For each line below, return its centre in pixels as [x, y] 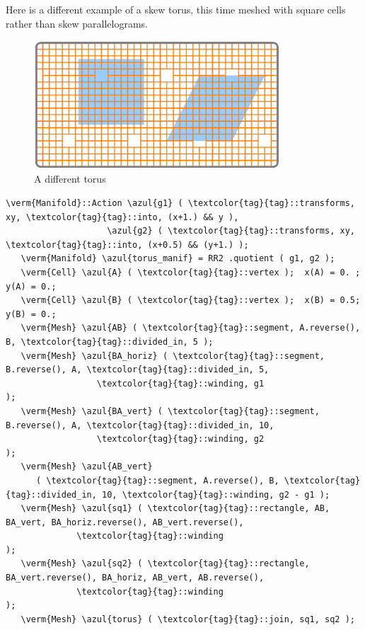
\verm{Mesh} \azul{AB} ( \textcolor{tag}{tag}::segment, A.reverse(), [191, 328]
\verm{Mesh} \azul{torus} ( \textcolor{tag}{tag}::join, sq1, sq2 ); [188, 619]
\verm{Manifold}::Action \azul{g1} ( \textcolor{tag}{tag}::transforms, [180, 204]
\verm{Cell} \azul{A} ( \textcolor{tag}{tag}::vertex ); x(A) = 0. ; [191, 273]
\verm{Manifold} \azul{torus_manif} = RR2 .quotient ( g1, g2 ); [178, 259]
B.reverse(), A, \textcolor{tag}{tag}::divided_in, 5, [138, 370]
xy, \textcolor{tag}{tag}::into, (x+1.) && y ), [122, 217]
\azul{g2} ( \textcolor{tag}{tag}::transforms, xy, [231, 231]
